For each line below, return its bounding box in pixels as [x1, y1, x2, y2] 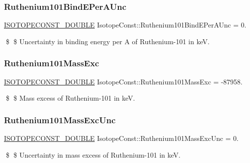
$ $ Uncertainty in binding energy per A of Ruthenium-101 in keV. [5, 36, 210, 46]
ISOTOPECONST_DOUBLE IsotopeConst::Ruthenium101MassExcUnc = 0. [4, 133, 239, 143]
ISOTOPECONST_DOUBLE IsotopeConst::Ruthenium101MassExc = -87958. [4, 76, 243, 86]
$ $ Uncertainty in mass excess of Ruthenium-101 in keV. [5, 149, 180, 160]
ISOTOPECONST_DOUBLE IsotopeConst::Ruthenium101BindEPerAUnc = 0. [4, 20, 247, 30]
